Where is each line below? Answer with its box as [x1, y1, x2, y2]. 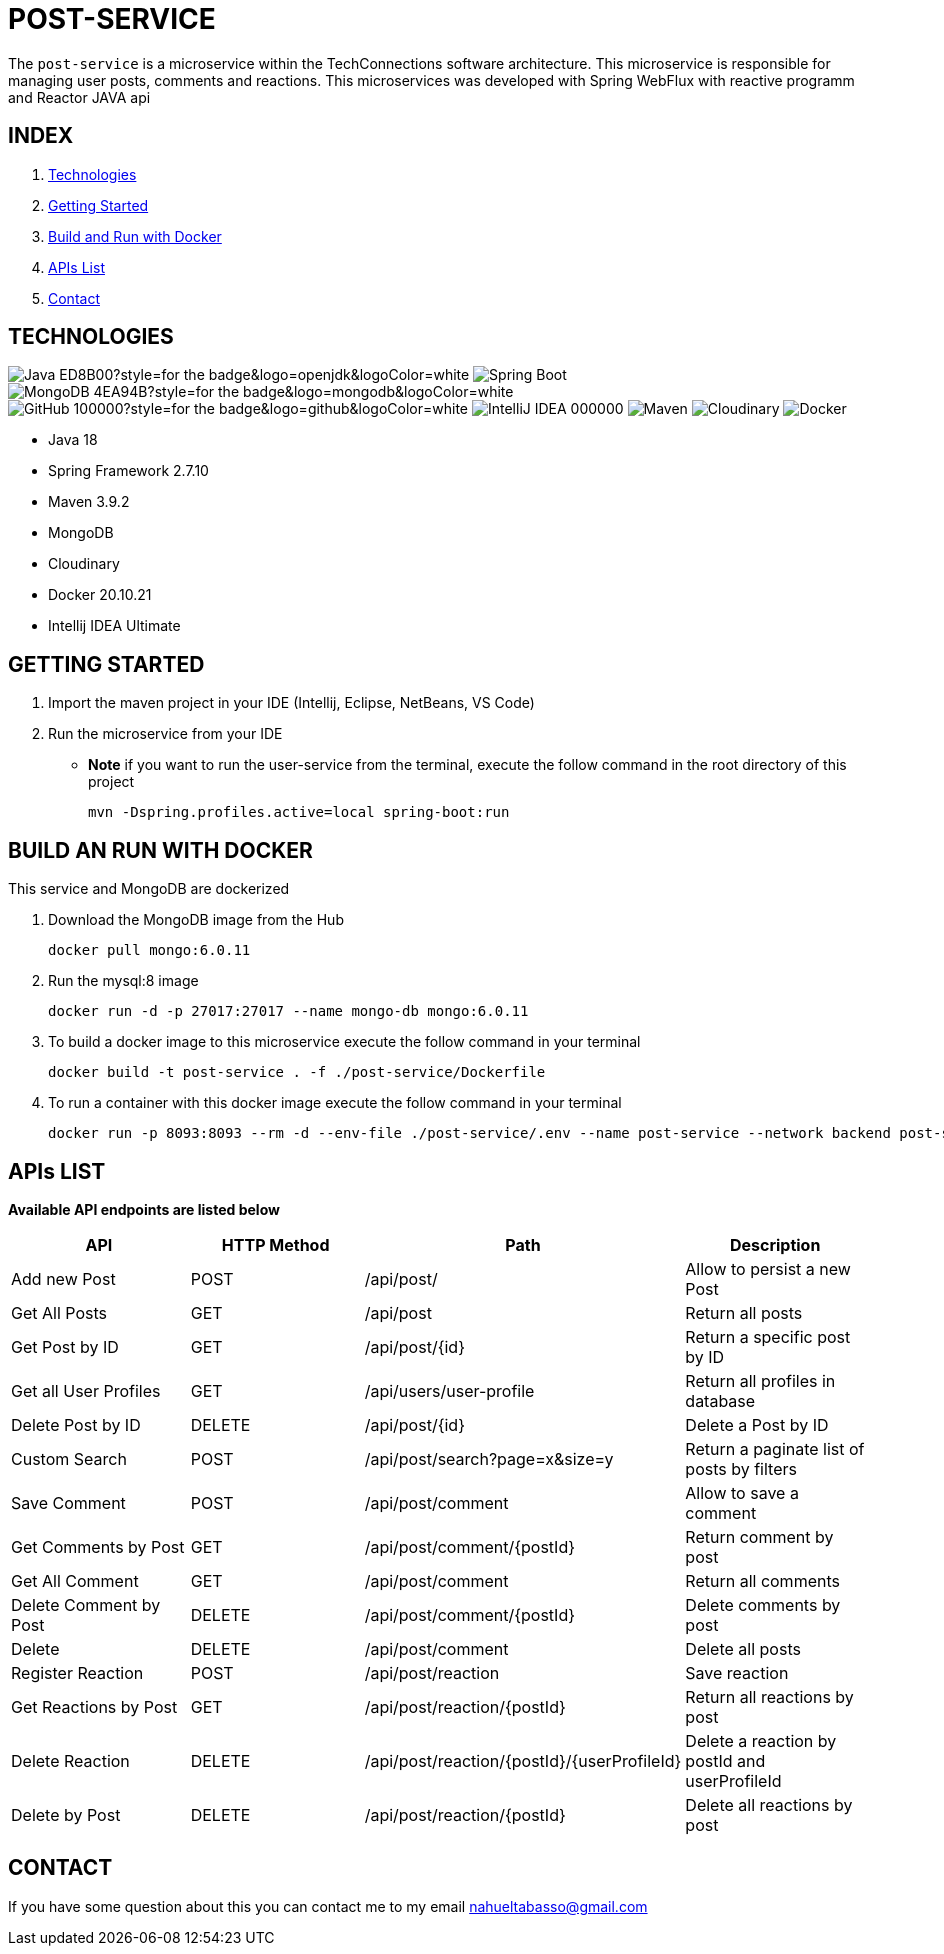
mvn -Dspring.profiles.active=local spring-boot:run [88, 804, 510, 821]
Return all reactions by [685, 1686, 854, 1707]
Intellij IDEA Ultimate [48, 617, 181, 635]
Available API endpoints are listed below [8, 1200, 280, 1218]
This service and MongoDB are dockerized [8, 880, 290, 898]
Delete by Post [11, 1804, 121, 1825]
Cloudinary [48, 555, 120, 573]
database [685, 1390, 756, 1411]
